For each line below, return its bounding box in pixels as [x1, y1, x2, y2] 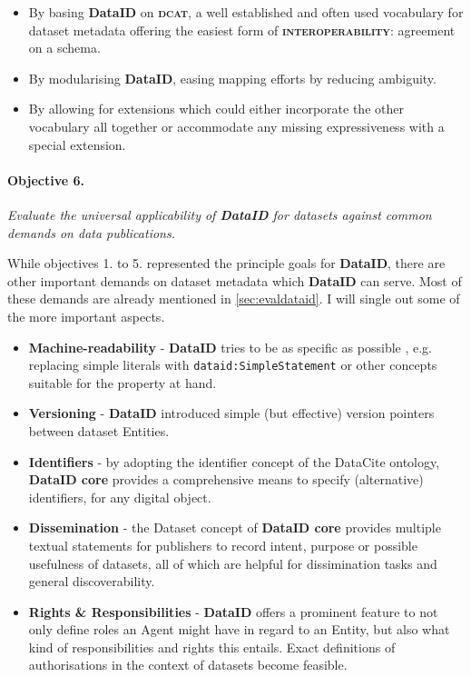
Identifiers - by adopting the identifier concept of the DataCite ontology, [28, 452, 440, 471]
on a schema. [28, 38, 101, 57]
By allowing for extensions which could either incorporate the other [28, 99, 404, 118]
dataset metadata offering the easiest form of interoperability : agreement [28, 20, 456, 39]
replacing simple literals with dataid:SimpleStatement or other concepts [28, 355, 437, 374]
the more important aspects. [7, 306, 165, 325]
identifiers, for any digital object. [28, 487, 211, 506]
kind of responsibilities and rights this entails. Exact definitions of [28, 637, 396, 656]
